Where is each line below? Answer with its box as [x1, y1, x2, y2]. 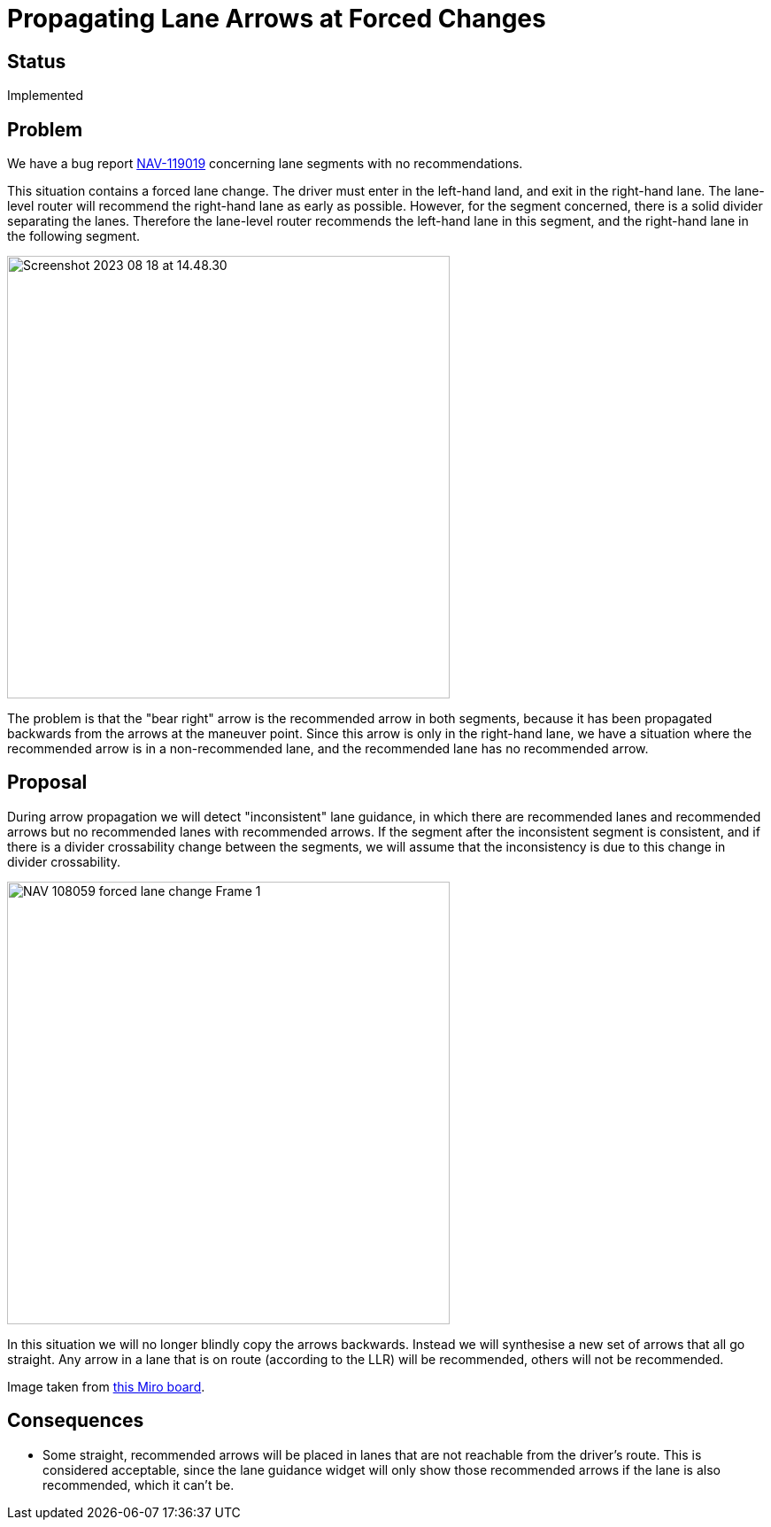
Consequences [7, 1409, 144, 1432]
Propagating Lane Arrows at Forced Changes [7, 4, 546, 34]
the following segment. [7, 228, 141, 244]
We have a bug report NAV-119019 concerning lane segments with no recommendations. [7, 156, 523, 172]
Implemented [7, 88, 84, 104]
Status [7, 50, 66, 73]
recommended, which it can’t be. [42, 1477, 235, 1492]
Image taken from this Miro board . [7, 1378, 205, 1394]
